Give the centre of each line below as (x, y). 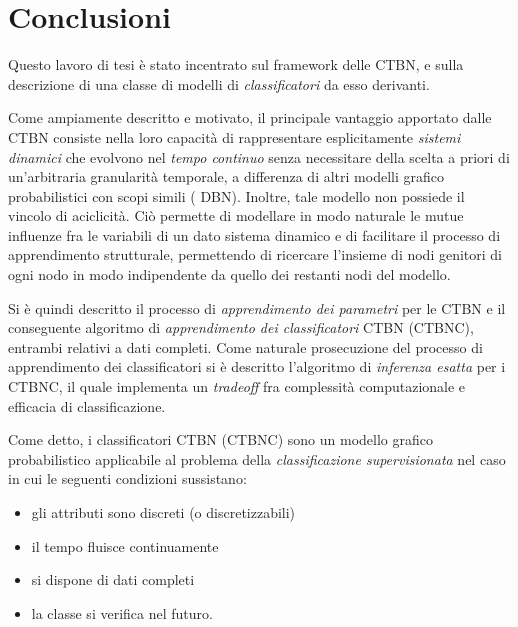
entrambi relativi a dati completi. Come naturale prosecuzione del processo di (245, 346)
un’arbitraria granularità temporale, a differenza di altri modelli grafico (226, 176)
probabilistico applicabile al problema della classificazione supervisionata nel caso (257, 458)
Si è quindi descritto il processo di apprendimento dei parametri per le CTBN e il (257, 307)
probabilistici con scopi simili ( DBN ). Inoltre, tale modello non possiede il (236, 195)
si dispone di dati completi (113, 579)
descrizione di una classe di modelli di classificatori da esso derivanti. (219, 83)
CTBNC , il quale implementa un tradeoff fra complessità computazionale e (237, 386)
